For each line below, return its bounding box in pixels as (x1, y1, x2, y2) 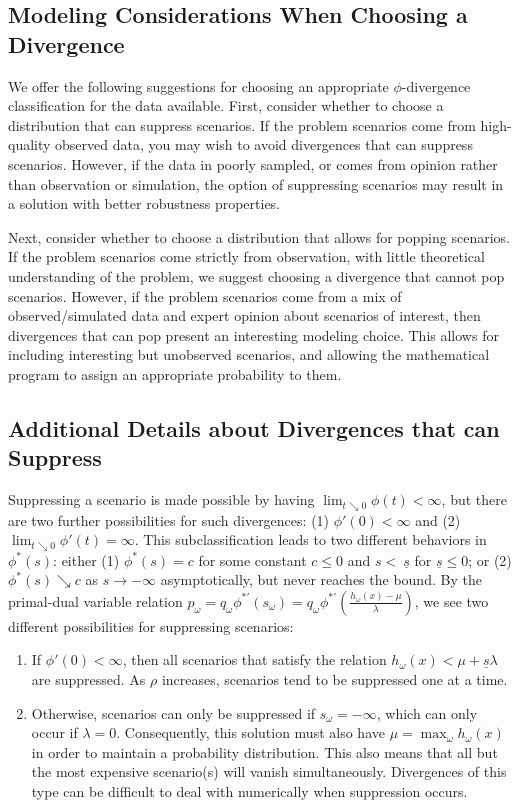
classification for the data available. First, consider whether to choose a (8, 95, 444, 116)
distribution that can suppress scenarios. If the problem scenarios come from (8, 114, 476, 135)
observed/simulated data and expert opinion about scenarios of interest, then (8, 305, 481, 326)
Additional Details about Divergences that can (8, 412, 500, 443)
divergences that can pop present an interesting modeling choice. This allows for (8, 324, 499, 345)
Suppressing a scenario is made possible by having (8, 489, 315, 510)
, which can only (376, 702, 478, 723)
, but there (441, 489, 507, 510)
